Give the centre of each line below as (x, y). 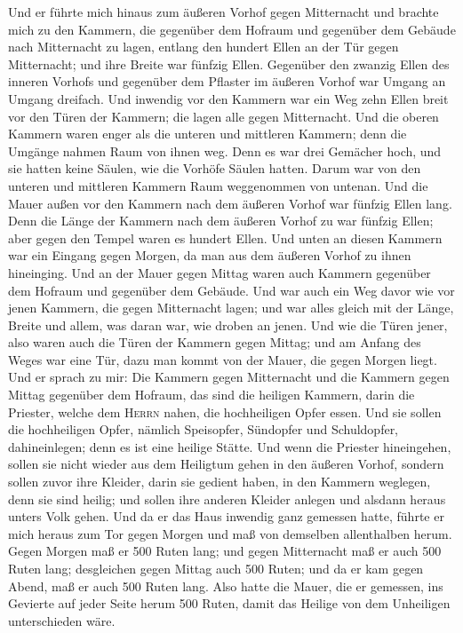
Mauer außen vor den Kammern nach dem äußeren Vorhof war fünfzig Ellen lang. (230, 203)
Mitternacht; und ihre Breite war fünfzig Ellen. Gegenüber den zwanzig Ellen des (229, 63)
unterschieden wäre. (62, 620)
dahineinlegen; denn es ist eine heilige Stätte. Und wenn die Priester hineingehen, (230, 446)
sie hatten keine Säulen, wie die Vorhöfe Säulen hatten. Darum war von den (215, 168)
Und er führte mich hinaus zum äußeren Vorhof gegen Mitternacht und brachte (224, 12)
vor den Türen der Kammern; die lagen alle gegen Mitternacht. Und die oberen (224, 116)
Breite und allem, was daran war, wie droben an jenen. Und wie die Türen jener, (228, 324)
